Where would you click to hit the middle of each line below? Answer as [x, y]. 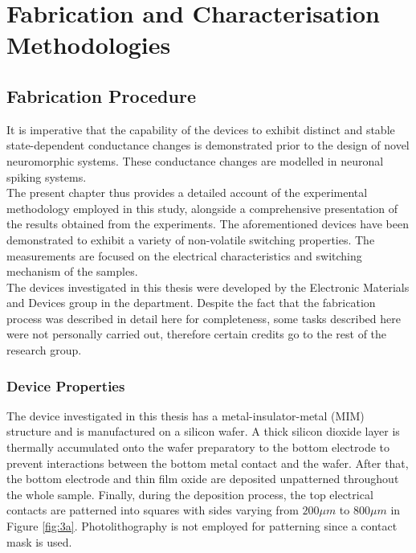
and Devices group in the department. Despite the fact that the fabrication [191, 303]
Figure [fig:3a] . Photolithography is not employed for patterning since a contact [202, 526]
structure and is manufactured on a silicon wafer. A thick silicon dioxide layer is [203, 431]
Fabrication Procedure [101, 95]
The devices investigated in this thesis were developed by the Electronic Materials [208, 287]
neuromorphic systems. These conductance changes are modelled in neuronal [195, 160]
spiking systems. [47, 176]
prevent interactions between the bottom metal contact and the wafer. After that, [208, 463]
